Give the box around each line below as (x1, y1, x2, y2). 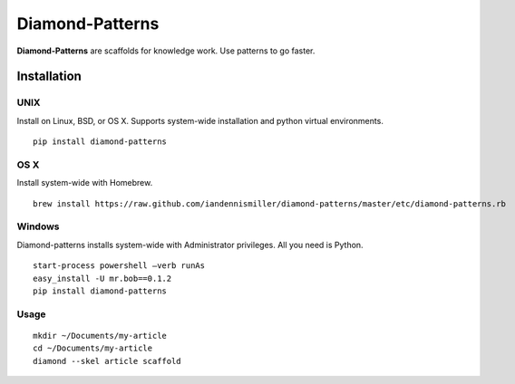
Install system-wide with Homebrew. (16, 178, 153, 188)
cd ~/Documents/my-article (33, 343, 153, 353)
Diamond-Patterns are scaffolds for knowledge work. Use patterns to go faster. (16, 45, 316, 56)
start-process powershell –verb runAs (33, 261, 206, 271)
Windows (16, 220, 60, 233)
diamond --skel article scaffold (33, 356, 181, 366)
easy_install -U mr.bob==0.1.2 (33, 273, 172, 283)
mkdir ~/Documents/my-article (33, 331, 168, 341)
